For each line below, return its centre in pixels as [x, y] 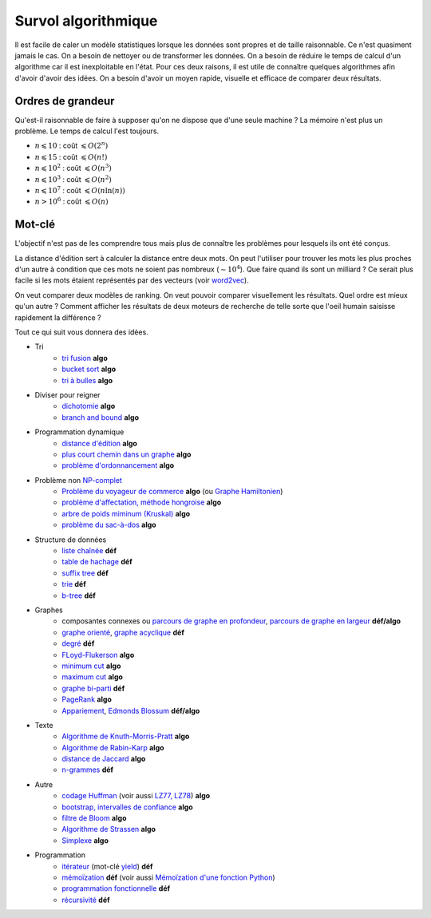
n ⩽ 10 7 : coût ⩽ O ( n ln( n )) [80, 190]
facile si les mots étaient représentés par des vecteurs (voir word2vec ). [132, 280]
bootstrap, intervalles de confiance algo [127, 807]
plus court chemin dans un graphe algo [127, 454]
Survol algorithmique [86, 21]
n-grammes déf [88, 770]
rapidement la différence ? [58, 317]
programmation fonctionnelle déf [116, 888]
